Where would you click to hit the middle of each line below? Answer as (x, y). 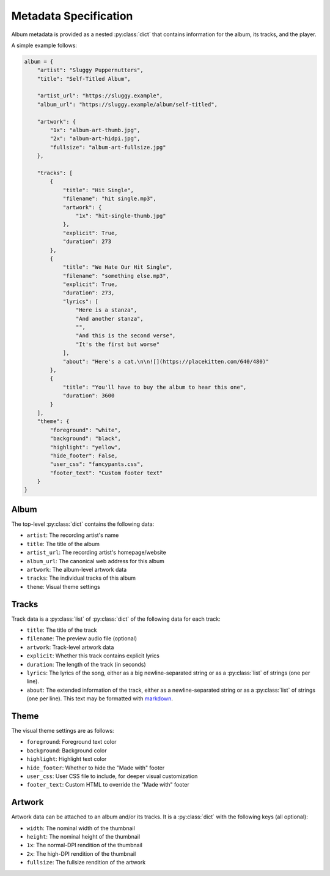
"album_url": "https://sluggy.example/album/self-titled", (127, 104)
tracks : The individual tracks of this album (81, 578)
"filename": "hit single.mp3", (110, 199)
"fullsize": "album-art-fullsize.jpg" (108, 147)
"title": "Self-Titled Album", (84, 79)
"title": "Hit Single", (98, 190)
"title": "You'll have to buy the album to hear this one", (155, 387)
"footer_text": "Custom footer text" (106, 473)
